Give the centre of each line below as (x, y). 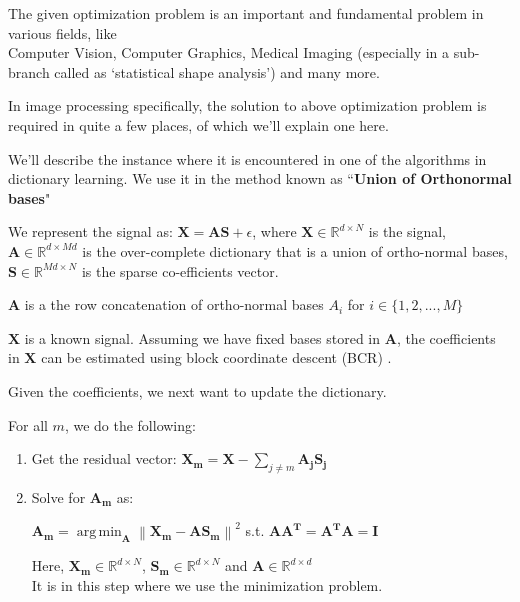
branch (29, 71)
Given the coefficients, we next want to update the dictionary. (197, 390)
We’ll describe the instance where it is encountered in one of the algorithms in (247, 158)
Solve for (58, 496)
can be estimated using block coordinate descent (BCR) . (216, 357)
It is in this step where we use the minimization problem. (207, 584)
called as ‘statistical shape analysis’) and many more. (217, 71)
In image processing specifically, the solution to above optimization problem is (247, 105)
